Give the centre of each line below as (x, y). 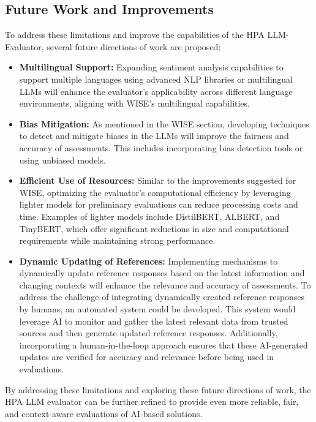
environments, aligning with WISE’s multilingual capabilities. (134, 103)
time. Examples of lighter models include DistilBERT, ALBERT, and (149, 216)
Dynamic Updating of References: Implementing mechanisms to (149, 261)
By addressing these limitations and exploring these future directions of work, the (158, 389)
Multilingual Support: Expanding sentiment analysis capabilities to (151, 67)
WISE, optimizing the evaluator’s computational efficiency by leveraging (155, 192)
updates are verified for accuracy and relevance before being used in (147, 357)
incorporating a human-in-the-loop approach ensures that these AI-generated (164, 345)
